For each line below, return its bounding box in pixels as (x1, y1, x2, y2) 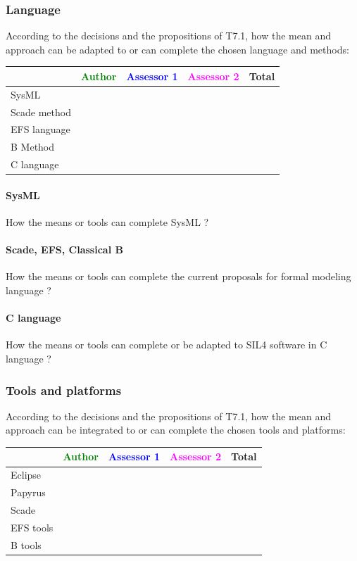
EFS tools (11, 519, 54, 534)
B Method (11, 139, 55, 154)
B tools (11, 537, 42, 552)
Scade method (11, 104, 71, 119)
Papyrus (11, 485, 46, 500)
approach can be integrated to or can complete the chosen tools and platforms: (6, 422, 346, 437)
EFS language (11, 122, 70, 137)
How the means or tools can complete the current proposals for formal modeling (6, 269, 351, 284)
